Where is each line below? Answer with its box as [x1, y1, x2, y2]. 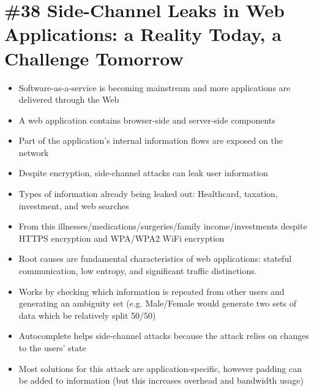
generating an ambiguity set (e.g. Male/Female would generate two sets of [18, 297, 296, 310]
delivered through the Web [18, 93, 119, 106]
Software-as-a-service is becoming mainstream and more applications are [18, 81, 291, 94]
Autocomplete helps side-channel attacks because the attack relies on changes [18, 329, 309, 342]
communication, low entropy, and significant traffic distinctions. [18, 264, 257, 277]
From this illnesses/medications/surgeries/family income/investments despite [18, 220, 307, 233]
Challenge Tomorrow [4, 45, 184, 70]
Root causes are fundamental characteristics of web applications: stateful [18, 252, 292, 265]
